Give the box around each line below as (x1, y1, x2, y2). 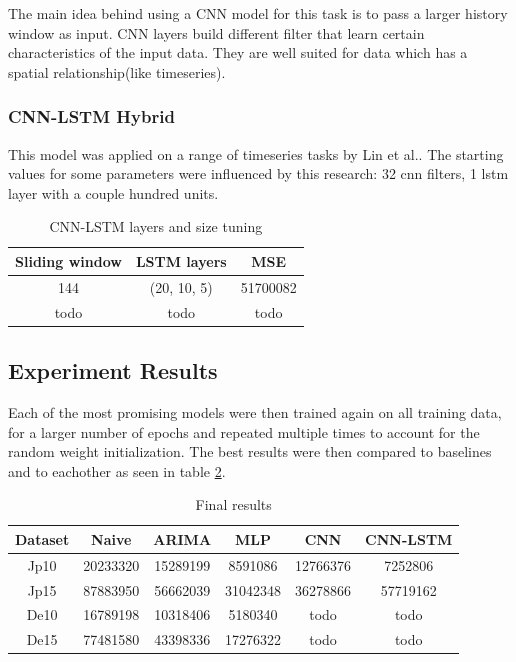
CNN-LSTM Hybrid (8, 104, 175, 129)
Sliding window (15, 250, 122, 271)
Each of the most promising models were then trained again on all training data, (8, 401, 502, 422)
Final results (195, 494, 272, 515)
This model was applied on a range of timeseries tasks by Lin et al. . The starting (8, 143, 504, 164)
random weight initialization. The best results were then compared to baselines (8, 441, 492, 462)
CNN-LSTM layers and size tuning (49, 216, 263, 237)
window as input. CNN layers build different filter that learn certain (8, 22, 425, 43)
